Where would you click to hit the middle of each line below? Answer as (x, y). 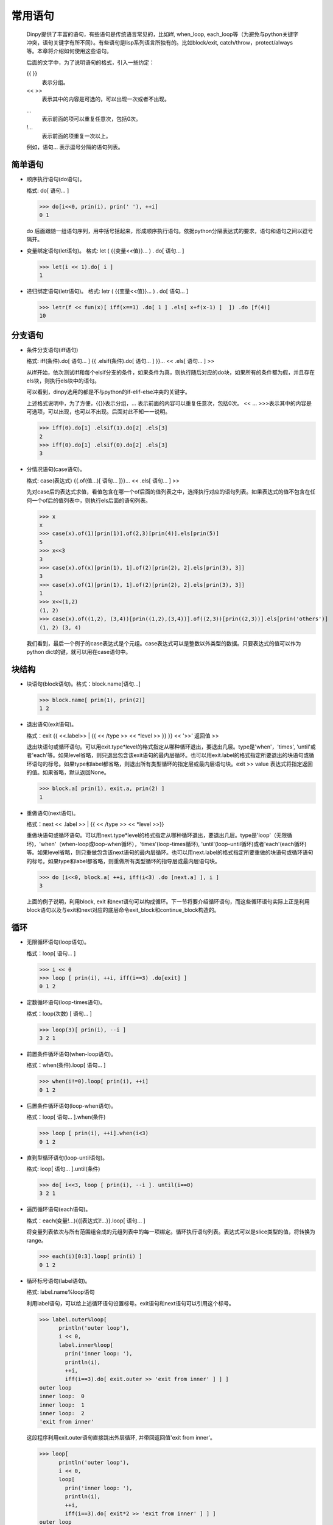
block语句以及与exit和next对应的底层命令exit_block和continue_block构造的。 (123, 910)
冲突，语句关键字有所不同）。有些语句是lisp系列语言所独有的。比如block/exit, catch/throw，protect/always (160, 42)
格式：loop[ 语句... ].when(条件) (66, 1117)
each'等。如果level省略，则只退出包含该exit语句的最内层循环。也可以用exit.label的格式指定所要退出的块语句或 (171, 755)
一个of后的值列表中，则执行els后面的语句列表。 (91, 500)
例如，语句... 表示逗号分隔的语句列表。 (75, 147)
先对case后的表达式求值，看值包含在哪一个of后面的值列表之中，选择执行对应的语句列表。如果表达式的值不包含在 (168, 492)
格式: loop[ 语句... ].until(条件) (63, 1169)
